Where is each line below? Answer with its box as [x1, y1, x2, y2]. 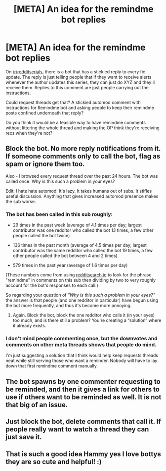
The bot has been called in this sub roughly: [5, 210, 113, 217]
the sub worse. [5, 198, 36, 204]
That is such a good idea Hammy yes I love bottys [5, 450, 161, 458]
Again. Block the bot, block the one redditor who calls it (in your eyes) [12, 312, 155, 318]
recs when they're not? [5, 130, 52, 136]
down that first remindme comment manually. [5, 363, 98, 369]
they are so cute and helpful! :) [5, 457, 102, 466]
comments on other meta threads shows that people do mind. [5, 341, 157, 348]
